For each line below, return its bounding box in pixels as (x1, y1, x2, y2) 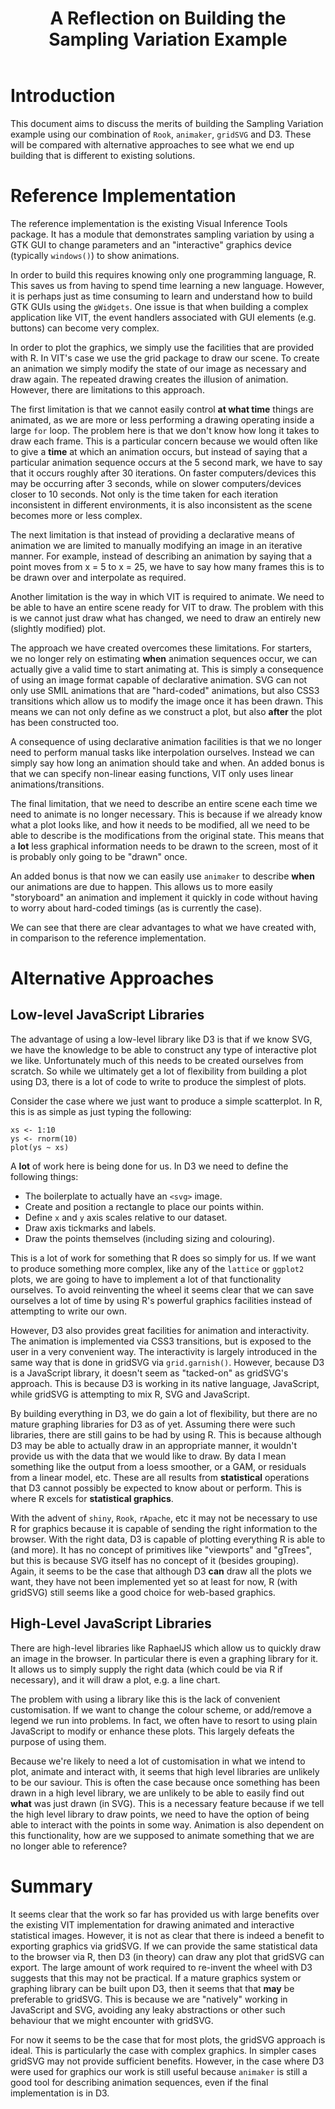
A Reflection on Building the (49, 7, 287, 30)
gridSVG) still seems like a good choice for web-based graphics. (10, 1586, 276, 1598)
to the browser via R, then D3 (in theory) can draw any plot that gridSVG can (10, 1950, 325, 1962)
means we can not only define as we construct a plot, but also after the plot (10, 705, 323, 717)
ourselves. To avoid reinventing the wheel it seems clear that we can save (10, 1283, 315, 1296)
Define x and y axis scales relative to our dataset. (24, 1211, 228, 1223)
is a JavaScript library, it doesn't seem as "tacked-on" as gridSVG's (10, 1367, 289, 1379)
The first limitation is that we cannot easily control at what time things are (10, 403, 314, 415)
